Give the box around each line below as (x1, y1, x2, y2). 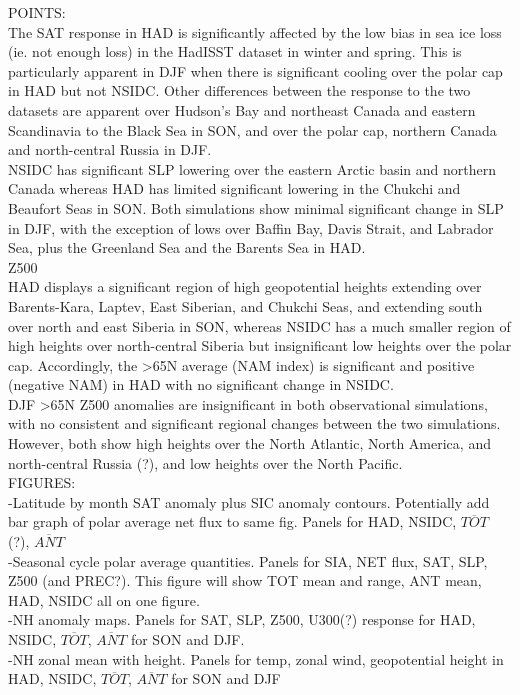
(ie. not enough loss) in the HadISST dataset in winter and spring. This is (8, 41, 462, 62)
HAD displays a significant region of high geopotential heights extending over (8, 276, 482, 297)
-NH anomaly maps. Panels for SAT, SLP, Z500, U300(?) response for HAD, (8, 609, 476, 630)
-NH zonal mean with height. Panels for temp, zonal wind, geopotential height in (8, 648, 504, 669)
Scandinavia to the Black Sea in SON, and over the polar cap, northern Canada (8, 119, 497, 140)
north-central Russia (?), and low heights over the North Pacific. (8, 452, 403, 473)
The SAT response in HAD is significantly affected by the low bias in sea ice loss (8, 21, 502, 42)
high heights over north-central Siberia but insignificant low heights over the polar (8, 335, 512, 356)
